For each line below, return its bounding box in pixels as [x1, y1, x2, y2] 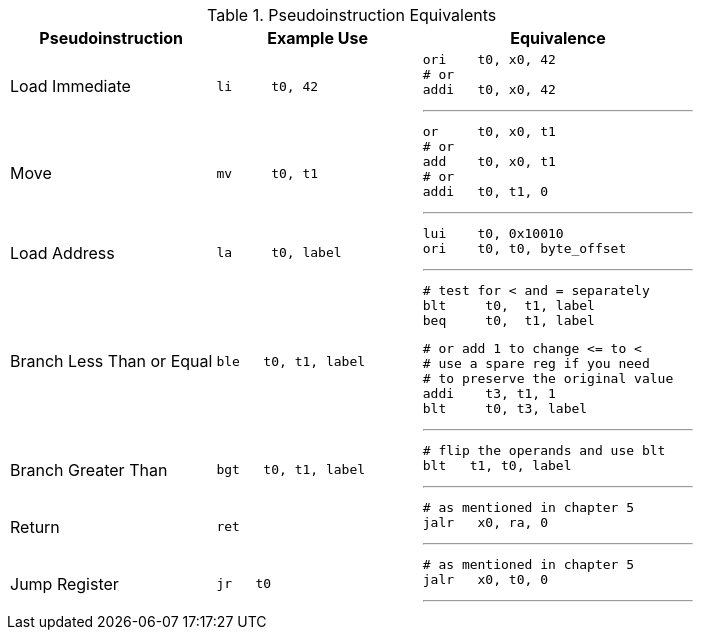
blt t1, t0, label [422, 458, 572, 473]
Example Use [267, 28, 368, 48]
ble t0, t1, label [216, 353, 366, 369]
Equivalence [510, 28, 606, 48]
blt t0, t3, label [422, 401, 588, 416]
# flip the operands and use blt [422, 443, 666, 458]
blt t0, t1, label [422, 298, 595, 313]
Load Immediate [10, 76, 131, 96]
